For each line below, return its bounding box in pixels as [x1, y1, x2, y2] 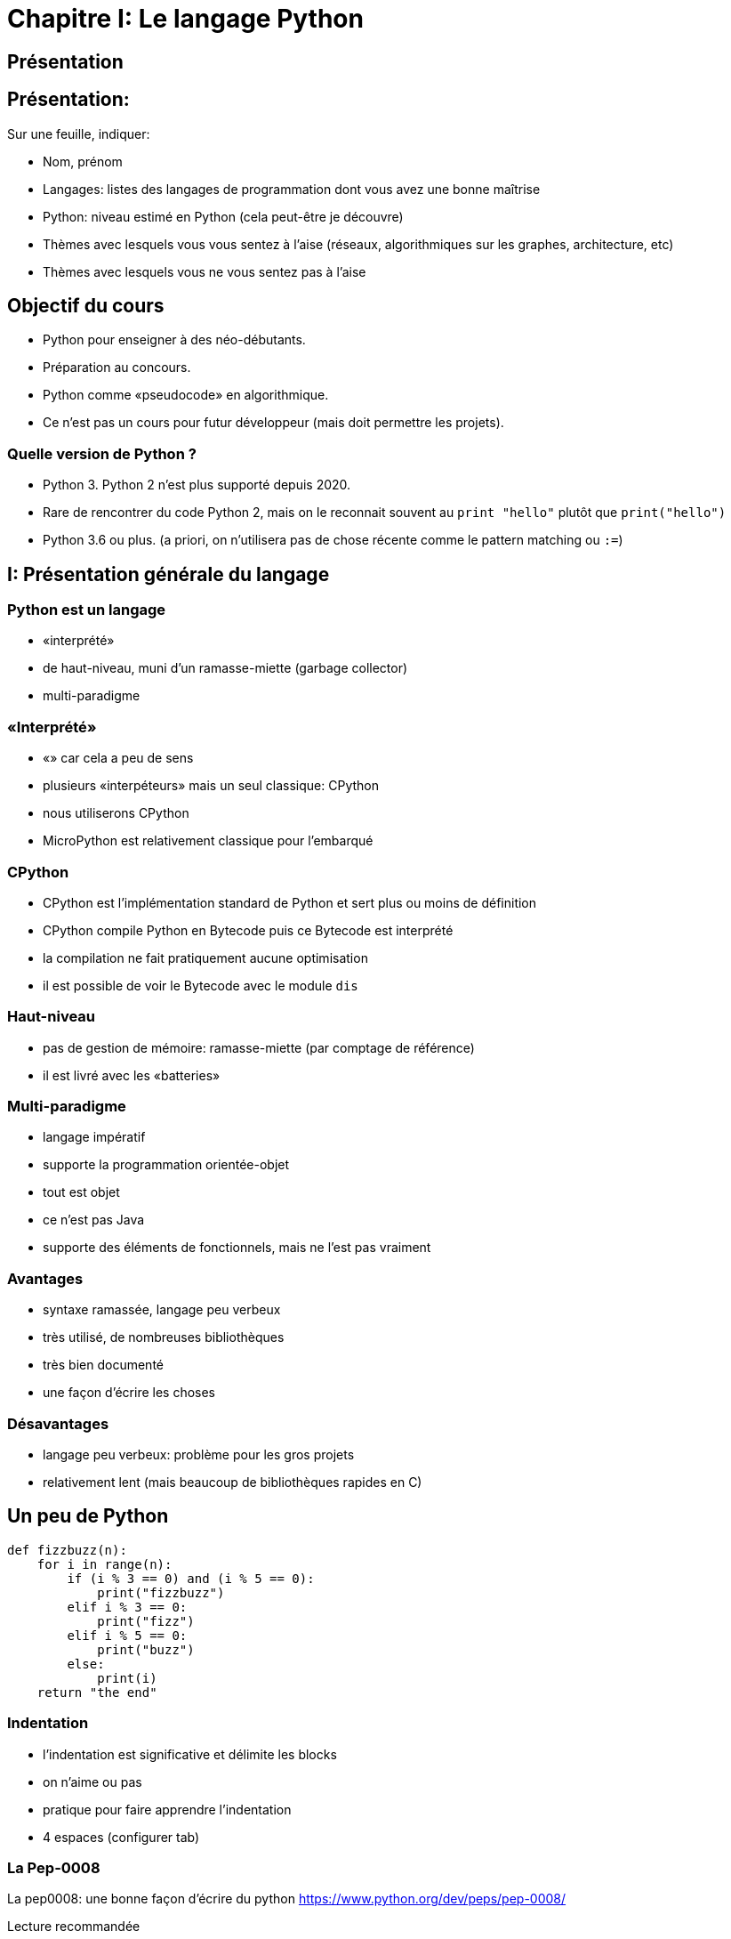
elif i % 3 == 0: [67, 1599, 188, 1614]
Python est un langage [7, 601, 166, 619]
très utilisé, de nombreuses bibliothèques [43, 1329, 285, 1345]
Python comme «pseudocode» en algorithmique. [43, 387, 329, 403]
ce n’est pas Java [43, 1212, 145, 1228]
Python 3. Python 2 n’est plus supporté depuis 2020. [43, 477, 351, 493]
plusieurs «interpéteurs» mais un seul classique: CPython [43, 778, 379, 794]
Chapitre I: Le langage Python [7, 4, 364, 34]
